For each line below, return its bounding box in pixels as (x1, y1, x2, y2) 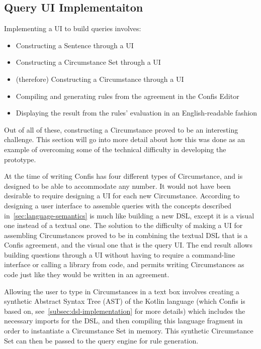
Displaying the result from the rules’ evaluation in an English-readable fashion (16, 107, 257, 118)
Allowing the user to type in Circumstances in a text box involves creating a (4, 286, 239, 296)
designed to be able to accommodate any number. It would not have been (4, 180, 231, 191)
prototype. (4, 154, 36, 164)
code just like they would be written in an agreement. (4, 269, 169, 280)
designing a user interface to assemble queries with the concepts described (4, 200, 232, 210)
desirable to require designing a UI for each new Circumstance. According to (4, 190, 240, 201)
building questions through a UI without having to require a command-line (4, 249, 235, 260)
